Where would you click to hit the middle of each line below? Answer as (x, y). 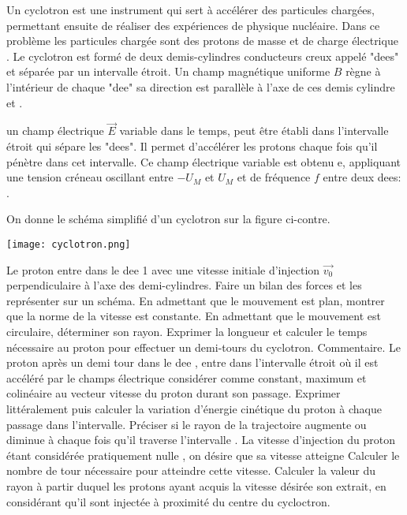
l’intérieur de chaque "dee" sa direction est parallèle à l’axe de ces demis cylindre (201, 86)
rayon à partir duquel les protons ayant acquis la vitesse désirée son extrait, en (196, 485)
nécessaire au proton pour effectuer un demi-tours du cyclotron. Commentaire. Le (204, 347)
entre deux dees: (362, 177)
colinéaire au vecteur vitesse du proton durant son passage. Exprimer (174, 393)
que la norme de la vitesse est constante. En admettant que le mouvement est (194, 316)
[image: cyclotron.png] (69, 244)
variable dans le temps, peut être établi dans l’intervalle (254, 131)
